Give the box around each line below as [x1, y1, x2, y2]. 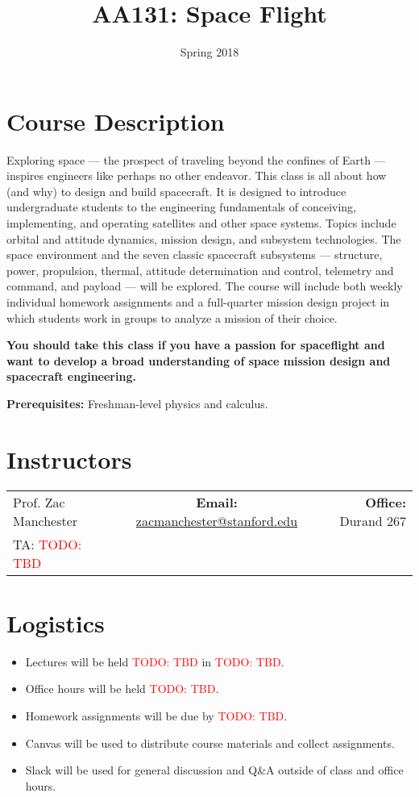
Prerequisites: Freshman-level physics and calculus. [6, 394, 268, 411]
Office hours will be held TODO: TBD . [25, 680, 219, 697]
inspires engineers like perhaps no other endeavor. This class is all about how [6, 167, 387, 184]
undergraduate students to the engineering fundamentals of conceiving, [6, 198, 356, 215]
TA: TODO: [13, 534, 82, 553]
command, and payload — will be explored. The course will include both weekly [6, 277, 403, 294]
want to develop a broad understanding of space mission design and [6, 352, 391, 369]
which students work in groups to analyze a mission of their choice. [6, 309, 338, 326]
